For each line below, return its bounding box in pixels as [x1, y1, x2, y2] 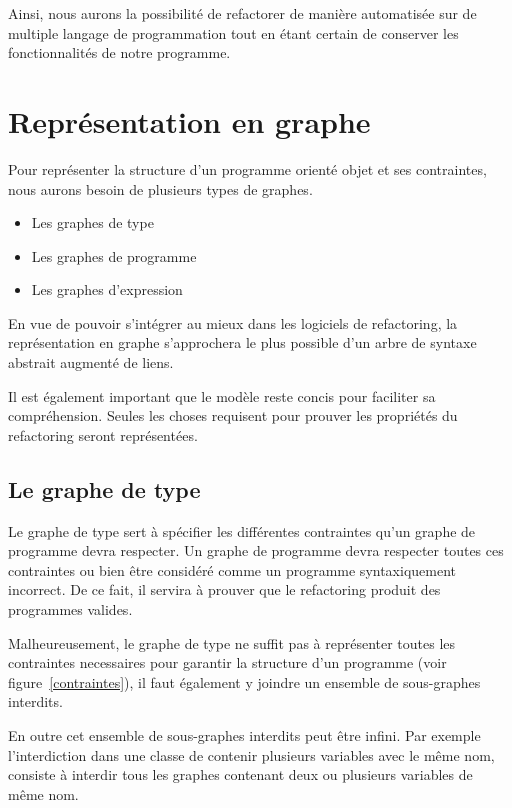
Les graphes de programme [31, 245, 197, 266]
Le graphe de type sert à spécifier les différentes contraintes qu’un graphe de [8, 520, 476, 541]
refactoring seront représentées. [8, 424, 198, 445]
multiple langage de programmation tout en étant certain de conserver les [8, 22, 459, 43]
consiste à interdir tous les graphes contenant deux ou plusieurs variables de [8, 764, 473, 785]
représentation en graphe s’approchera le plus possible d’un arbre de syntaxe [8, 332, 477, 353]
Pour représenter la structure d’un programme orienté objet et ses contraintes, [8, 158, 487, 179]
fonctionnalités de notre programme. [8, 42, 231, 63]
